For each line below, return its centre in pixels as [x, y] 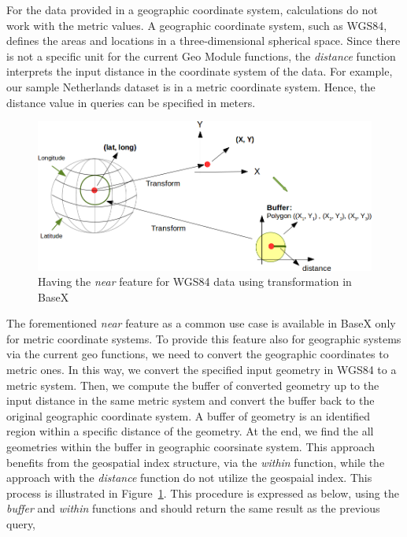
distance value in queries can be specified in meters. [131, 102]
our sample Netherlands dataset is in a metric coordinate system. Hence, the [191, 86]
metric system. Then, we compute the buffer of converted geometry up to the [193, 385]
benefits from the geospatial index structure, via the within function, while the [196, 462]
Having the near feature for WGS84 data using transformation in [195, 281]
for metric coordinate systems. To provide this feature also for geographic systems [204, 338]
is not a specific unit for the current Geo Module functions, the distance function [201, 56]
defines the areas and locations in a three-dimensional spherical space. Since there [203, 41]
